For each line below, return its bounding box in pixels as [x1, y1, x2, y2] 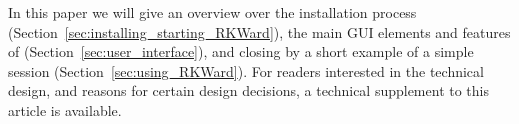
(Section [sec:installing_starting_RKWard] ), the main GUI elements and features [8, 21, 511, 42]
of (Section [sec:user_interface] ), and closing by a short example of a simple [8, 41, 474, 62]
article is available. [8, 99, 122, 120]
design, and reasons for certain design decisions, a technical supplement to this [8, 80, 489, 101]
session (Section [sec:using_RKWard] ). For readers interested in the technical [8, 60, 484, 81]
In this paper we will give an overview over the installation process [8, 2, 417, 22]
